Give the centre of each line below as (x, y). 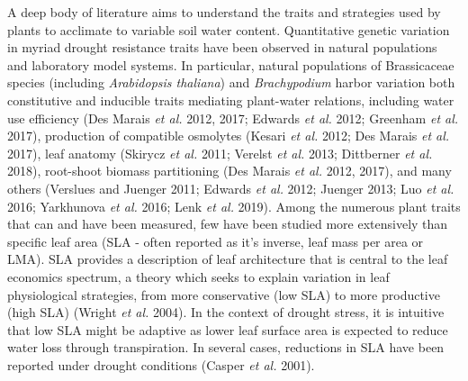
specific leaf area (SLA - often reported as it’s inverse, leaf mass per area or (216, 241)
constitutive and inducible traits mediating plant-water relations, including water (231, 100)
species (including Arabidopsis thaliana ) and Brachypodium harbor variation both (231, 82)
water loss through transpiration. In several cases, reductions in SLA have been (226, 347)
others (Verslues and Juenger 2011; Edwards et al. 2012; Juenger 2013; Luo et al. (231, 188)
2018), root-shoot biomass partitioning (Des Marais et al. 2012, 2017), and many (229, 171)
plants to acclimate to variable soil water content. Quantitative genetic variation (229, 29)
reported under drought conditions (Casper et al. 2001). (161, 364)
